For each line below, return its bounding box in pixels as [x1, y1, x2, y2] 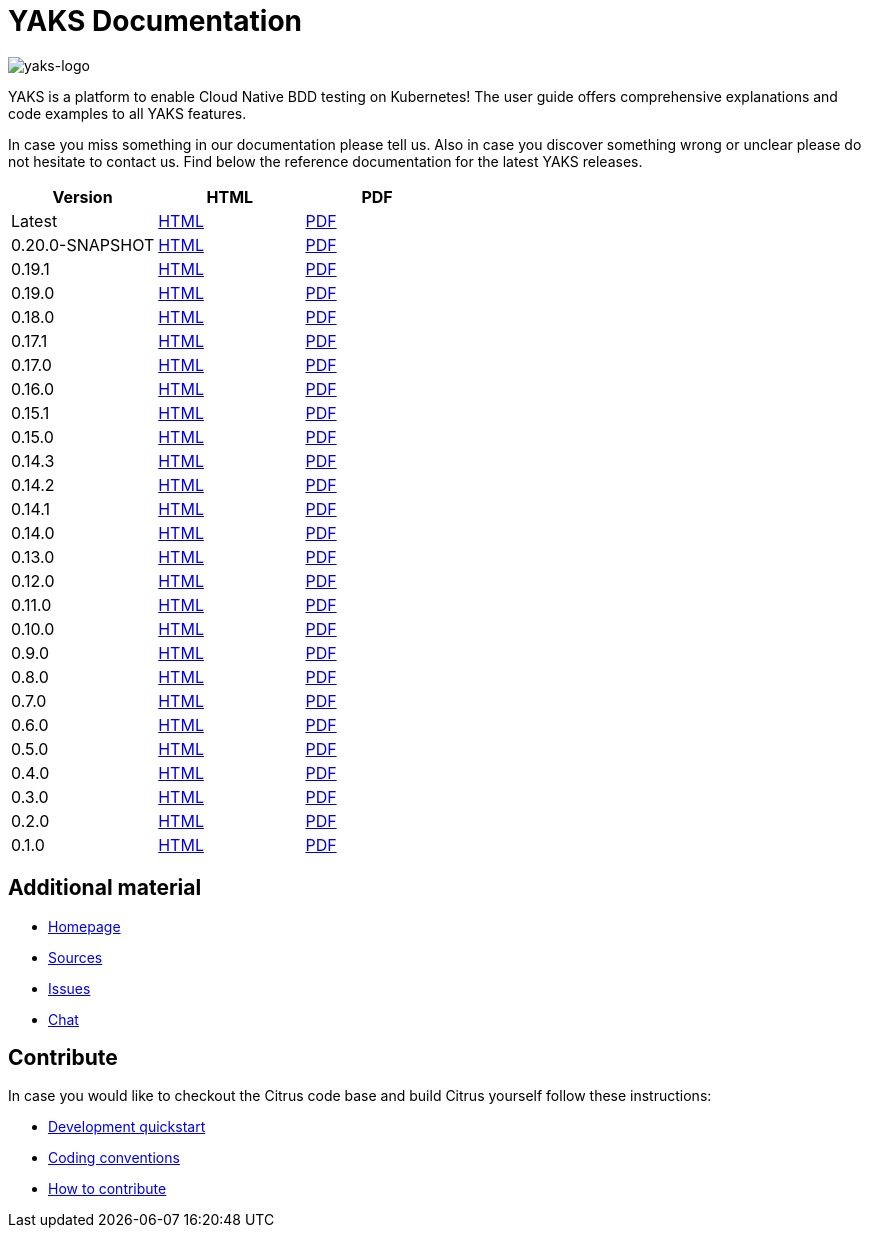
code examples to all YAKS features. [8, 104, 247, 122]
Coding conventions [48, 1149, 180, 1167]
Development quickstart [48, 1118, 206, 1136]
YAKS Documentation [8, 4, 303, 38]
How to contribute [48, 1180, 167, 1198]
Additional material [8, 875, 202, 901]
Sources [48, 948, 103, 966]
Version [52, 186, 113, 207]
